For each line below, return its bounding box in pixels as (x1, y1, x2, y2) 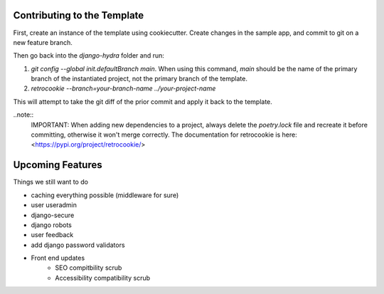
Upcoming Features (13, 159, 102, 171)
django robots (31, 221, 73, 229)
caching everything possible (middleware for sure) (31, 191, 179, 199)
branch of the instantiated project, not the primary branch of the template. (31, 75, 248, 83)
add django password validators (31, 241, 125, 249)
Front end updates (31, 253, 85, 263)
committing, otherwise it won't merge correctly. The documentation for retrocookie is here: (31, 130, 298, 139)
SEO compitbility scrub (55, 263, 122, 272)
